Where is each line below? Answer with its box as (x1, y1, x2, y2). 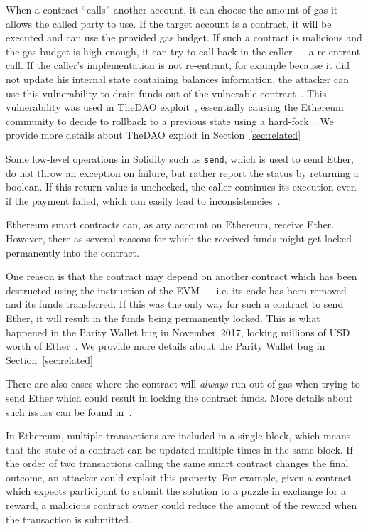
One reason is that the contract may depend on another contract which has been (6, 269, 357, 284)
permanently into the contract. (6, 245, 139, 260)
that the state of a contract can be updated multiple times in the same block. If (6, 442, 353, 456)
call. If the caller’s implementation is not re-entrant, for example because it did (6, 58, 350, 73)
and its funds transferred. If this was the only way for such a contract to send (6, 296, 344, 311)
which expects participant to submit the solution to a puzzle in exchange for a (6, 483, 347, 498)
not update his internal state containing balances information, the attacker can (6, 71, 349, 86)
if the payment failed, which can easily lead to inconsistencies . (6, 193, 281, 208)
